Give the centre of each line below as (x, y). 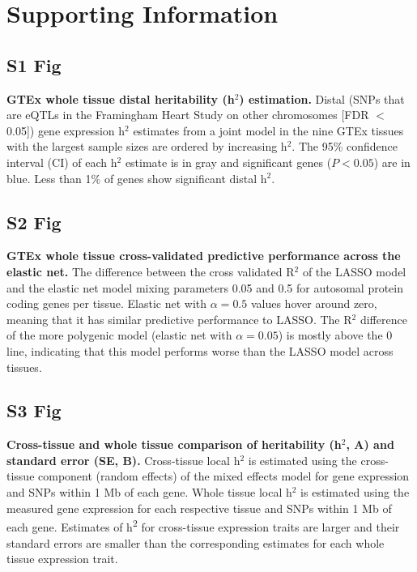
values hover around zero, (314, 303)
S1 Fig (34, 64)
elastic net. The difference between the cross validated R (151, 271)
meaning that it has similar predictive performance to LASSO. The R (179, 319)
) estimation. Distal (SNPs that (322, 98)
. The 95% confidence (345, 146)
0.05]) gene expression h (66, 130)
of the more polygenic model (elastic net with (119, 335)
